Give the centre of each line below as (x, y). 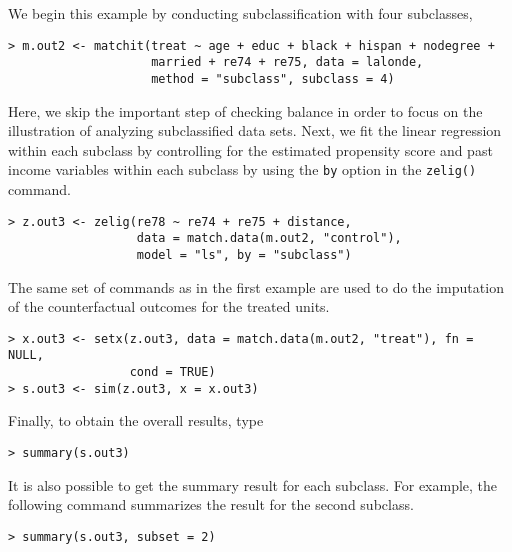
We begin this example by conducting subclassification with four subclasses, (240, 13)
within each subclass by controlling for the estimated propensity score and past (250, 149)
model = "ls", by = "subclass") (244, 254)
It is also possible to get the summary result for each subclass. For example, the (253, 484)
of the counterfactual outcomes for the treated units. (169, 306)
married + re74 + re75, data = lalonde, (287, 62)
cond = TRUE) (172, 372)
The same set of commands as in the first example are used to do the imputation (256, 286)
